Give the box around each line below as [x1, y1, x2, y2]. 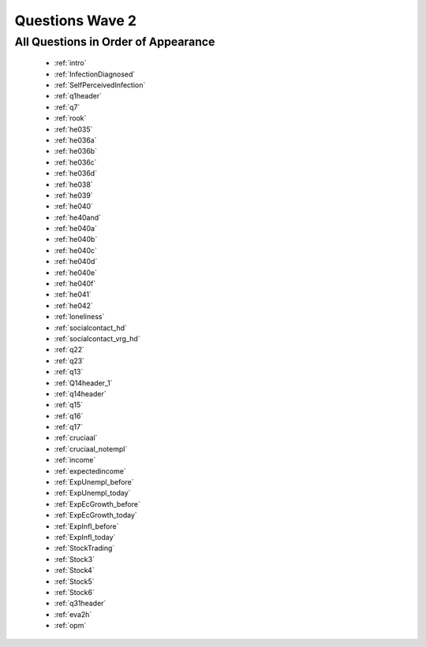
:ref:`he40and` [54, 213, 102, 222]
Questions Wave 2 [14, 12, 137, 29]
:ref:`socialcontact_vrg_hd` [54, 333, 141, 343]
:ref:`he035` [54, 125, 93, 134]
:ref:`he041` [54, 290, 92, 299]
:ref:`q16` [54, 411, 84, 421]
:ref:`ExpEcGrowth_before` [54, 499, 141, 508]
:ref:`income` [54, 456, 96, 465]
